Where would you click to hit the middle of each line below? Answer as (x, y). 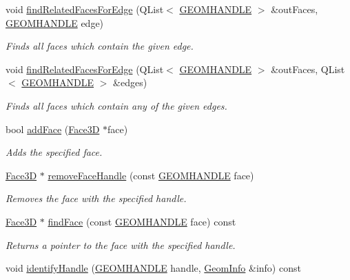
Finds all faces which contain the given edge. (100, 46)
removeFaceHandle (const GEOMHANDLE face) (151, 175)
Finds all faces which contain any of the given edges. (116, 105)
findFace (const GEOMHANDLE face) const (142, 221)
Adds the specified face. (54, 152)
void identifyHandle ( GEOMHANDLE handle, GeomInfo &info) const (153, 268)
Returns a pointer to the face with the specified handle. (121, 244)
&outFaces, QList (308, 69)
